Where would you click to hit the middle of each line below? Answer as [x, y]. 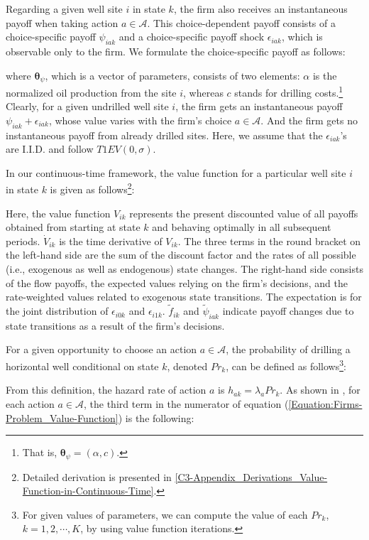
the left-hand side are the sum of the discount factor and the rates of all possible [181, 255]
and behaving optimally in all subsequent [242, 227]
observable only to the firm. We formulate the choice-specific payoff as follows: [176, 51]
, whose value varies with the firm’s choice [140, 120]
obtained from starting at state [73, 227]
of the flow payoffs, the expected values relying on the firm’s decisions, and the [177, 282]
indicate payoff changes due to [288, 311]
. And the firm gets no [309, 120]
